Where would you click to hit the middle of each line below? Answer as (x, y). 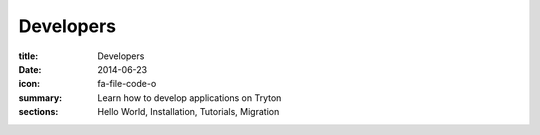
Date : (30, 69)
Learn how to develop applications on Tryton (189, 97)
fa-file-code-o (127, 84)
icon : (29, 84)
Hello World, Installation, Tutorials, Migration (188, 112)
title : (28, 56)
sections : (38, 112)
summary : (40, 97)
